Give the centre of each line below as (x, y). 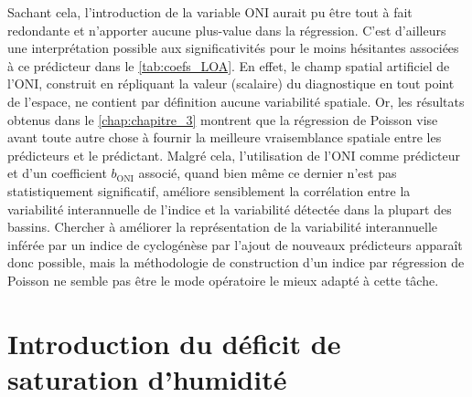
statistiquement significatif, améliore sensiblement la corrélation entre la (209, 190)
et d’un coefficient (57, 173)
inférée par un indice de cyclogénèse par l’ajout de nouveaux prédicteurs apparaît (235, 244)
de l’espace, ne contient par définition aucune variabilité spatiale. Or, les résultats (236, 101)
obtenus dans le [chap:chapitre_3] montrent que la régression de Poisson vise (223, 119)
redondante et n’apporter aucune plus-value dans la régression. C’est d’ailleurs (227, 30)
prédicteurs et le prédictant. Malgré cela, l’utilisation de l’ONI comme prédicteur (234, 155)
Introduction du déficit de (174, 343)
